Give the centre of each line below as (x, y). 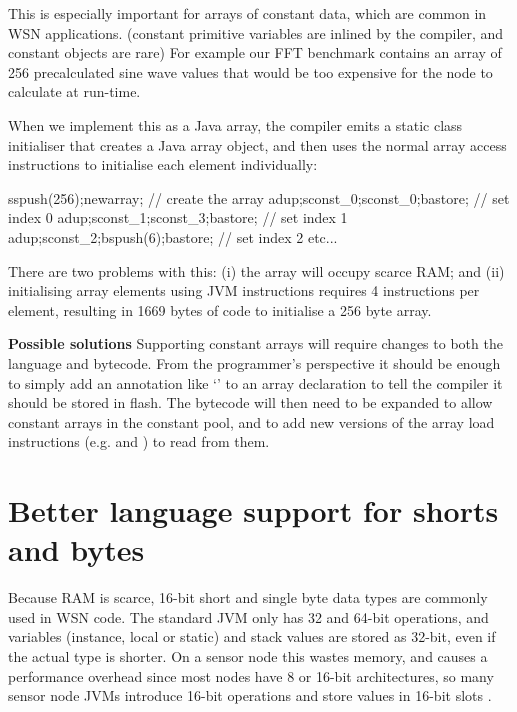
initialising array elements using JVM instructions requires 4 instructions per (244, 290)
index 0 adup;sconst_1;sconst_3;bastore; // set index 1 (178, 217)
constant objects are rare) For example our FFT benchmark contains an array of (255, 52)
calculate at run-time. (74, 91)
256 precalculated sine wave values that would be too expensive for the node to (250, 71)
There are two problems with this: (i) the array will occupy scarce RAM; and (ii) (256, 270)
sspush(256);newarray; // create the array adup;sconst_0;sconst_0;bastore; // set (259, 197)
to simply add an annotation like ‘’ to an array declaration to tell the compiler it (255, 382)
